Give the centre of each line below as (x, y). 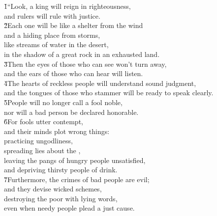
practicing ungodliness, (38, 141)
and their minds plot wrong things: (57, 131)
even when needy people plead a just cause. (69, 208)
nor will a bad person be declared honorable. (71, 112)
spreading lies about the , (42, 150)
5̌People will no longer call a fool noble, (63, 102)
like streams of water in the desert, (56, 44)
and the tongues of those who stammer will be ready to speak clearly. (109, 93)
